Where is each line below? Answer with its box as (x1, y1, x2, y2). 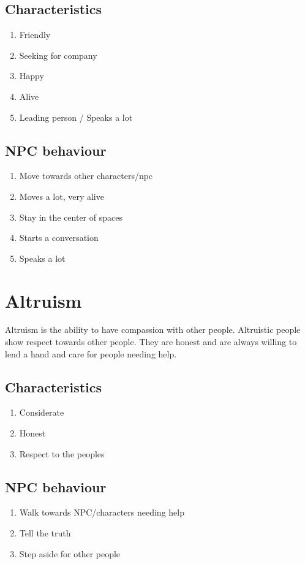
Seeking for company (19, 48, 97, 61)
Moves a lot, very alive (19, 189, 104, 202)
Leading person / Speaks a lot (19, 110, 133, 123)
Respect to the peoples (19, 447, 105, 460)
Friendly (19, 28, 51, 41)
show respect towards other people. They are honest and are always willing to (5, 335, 297, 348)
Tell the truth (19, 527, 71, 539)
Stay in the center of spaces (19, 210, 122, 223)
